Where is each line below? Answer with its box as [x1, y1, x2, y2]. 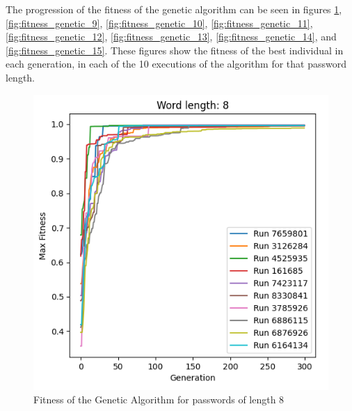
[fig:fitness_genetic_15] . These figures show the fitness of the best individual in [6, 42, 344, 57]
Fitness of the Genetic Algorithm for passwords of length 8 [33, 392, 285, 407]
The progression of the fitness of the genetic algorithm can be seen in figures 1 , [6, 2, 342, 16]
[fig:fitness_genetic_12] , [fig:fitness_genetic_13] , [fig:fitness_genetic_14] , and [6, 29, 337, 44]
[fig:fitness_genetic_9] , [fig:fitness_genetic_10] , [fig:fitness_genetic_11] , [6, 15, 313, 30]
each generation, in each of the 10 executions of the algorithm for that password [6, 56, 346, 71]
